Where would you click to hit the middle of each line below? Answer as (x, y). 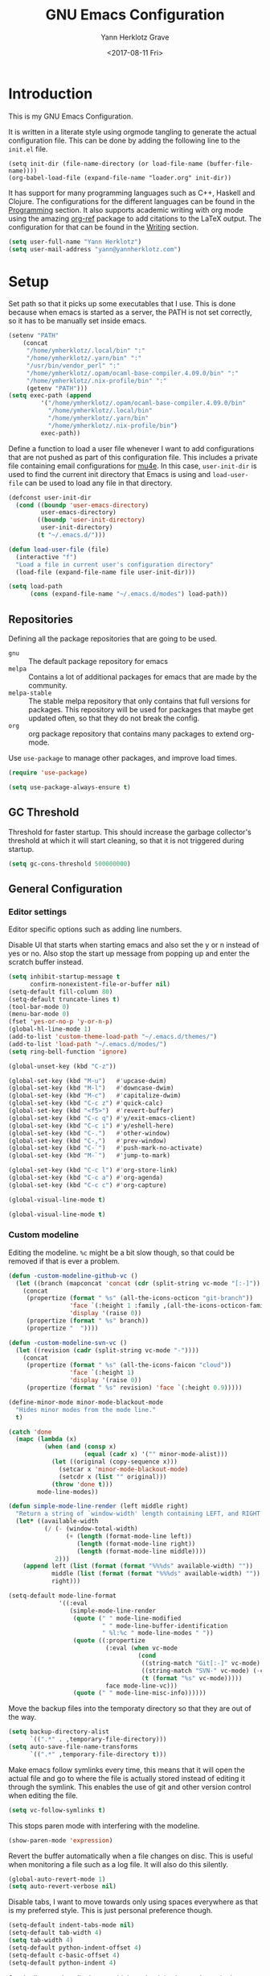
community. (48, 685)
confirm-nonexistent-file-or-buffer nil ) (100, 984)
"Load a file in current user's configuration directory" (115, 565)
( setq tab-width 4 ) (41, 1941)
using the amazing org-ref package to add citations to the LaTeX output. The (135, 218)
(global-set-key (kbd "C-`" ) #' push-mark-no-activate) (106, 1148)
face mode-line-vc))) (142, 1686)
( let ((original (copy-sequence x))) (115, 1462)
